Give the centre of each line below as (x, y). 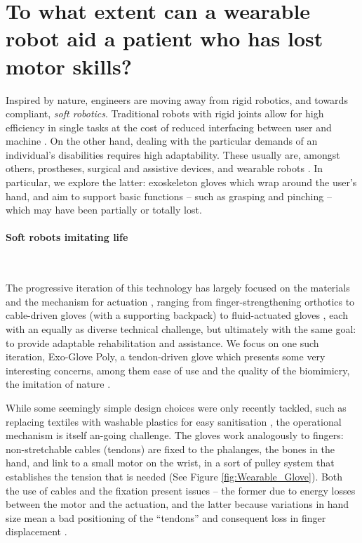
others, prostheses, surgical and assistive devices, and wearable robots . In (165, 168)
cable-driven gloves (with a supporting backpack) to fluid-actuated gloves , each (177, 315)
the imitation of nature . (58, 384)
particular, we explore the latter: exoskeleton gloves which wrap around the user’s (181, 182)
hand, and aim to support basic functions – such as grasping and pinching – (169, 196)
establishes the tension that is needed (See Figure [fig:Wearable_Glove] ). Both (174, 476)
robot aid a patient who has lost (165, 38)
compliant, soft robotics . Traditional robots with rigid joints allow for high (165, 113)
